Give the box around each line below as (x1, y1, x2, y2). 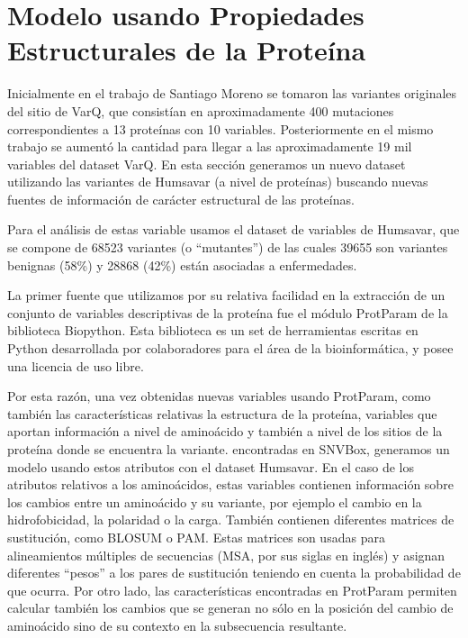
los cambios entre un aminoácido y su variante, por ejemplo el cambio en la (7, 492, 422, 511)
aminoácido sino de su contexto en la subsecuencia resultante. (7, 615, 347, 634)
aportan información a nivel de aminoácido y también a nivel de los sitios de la (7, 422, 443, 441)
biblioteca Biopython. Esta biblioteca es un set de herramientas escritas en (7, 321, 418, 340)
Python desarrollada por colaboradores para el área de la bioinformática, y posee (7, 339, 454, 358)
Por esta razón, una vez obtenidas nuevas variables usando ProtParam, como (7, 387, 431, 406)
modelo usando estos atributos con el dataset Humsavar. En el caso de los (7, 457, 414, 476)
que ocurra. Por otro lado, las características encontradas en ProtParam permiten (7, 580, 457, 599)
